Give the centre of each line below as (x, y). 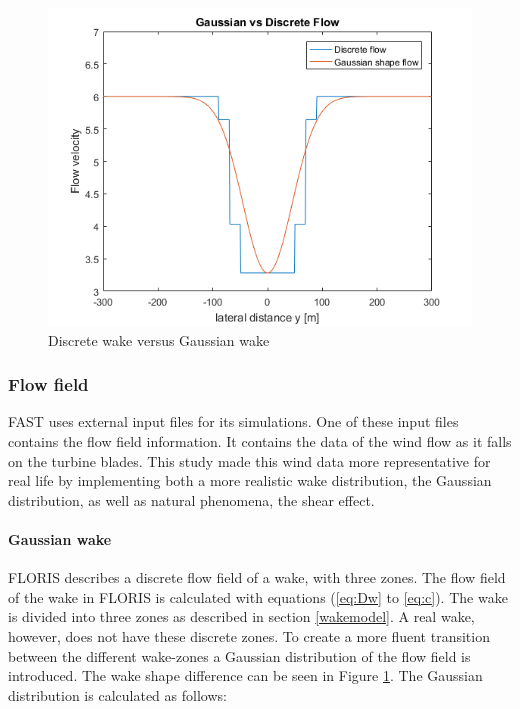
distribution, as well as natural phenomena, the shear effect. (191, 499)
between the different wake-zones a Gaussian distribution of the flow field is (239, 655)
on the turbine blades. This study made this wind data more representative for (249, 460)
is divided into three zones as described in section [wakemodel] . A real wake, (241, 616)
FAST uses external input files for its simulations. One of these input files (233, 421)
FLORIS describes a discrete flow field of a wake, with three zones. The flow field (257, 577)
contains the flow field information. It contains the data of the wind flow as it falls (260, 441)
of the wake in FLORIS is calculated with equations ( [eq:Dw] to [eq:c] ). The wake (258, 596)
